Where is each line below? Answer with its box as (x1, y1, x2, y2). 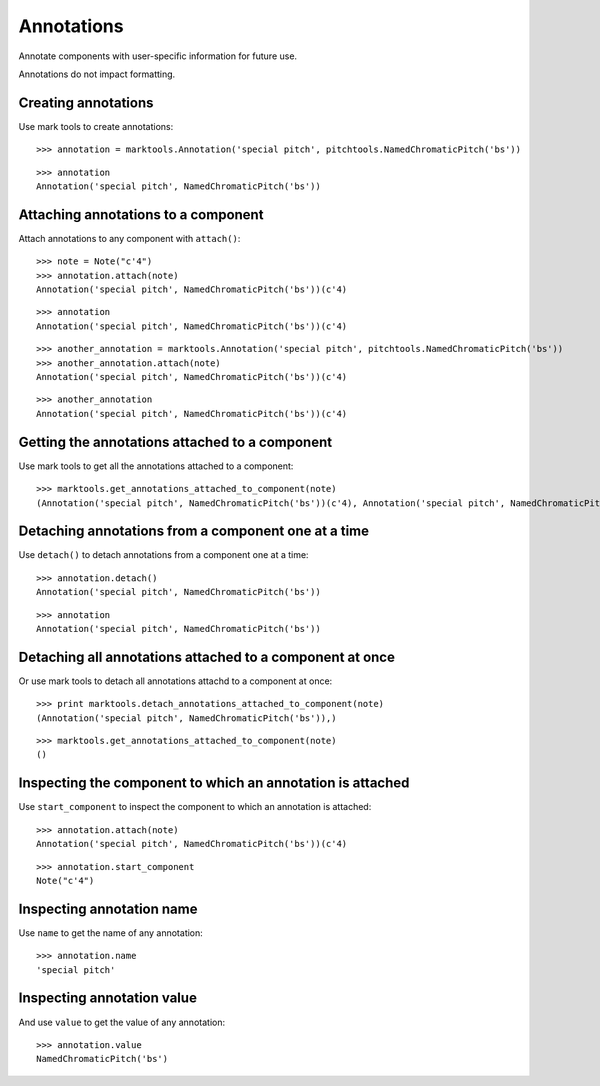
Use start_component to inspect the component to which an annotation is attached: (18, 801, 372, 813)
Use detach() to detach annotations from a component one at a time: (18, 549, 309, 561)
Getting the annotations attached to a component (18, 433, 333, 450)
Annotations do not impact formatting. (18, 68, 176, 80)
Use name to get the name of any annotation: (18, 926, 204, 939)
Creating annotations (18, 94, 154, 111)
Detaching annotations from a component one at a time (18, 523, 370, 540)
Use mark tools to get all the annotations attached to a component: (18, 460, 294, 472)
